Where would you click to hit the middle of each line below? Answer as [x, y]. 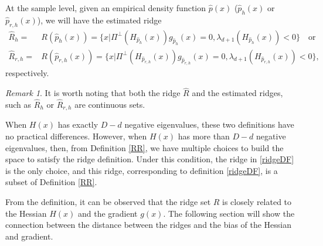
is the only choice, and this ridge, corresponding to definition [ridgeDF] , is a [142, 170]
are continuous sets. [110, 105]
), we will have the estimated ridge [99, 20]
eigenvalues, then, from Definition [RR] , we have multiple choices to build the [144, 147]
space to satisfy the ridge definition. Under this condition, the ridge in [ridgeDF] [150, 159]
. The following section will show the [229, 213]
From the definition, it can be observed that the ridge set [108, 202]
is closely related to [257, 202]
